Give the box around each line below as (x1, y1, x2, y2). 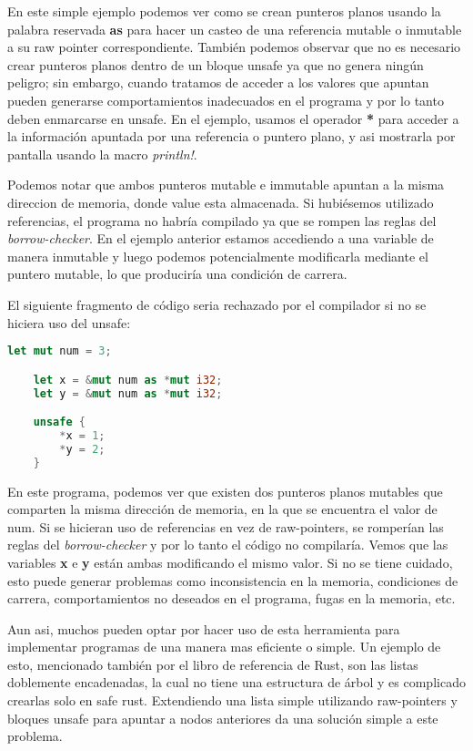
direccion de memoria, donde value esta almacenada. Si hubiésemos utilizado (7, 192, 434, 211)
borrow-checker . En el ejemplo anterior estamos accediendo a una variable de (7, 229, 434, 248)
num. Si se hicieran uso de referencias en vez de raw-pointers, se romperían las (7, 517, 444, 536)
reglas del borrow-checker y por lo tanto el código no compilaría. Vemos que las (7, 535, 448, 554)
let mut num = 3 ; (7, 345, 112, 358)
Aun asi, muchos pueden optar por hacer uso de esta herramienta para (7, 619, 400, 638)
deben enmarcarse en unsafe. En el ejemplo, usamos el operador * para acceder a (7, 108, 459, 128)
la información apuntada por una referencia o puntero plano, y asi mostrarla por (7, 127, 456, 146)
